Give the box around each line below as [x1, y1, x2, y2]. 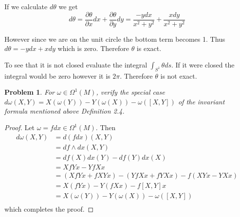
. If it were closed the [171, 59, 235, 69]
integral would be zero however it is [4, 70, 111, 81]
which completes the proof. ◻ [4, 203, 94, 214]
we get [58, 1, 78, 11]
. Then [95, 122, 116, 133]
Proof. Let [4, 122, 35, 133]
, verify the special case [96, 87, 165, 97]
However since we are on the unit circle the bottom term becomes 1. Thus [4, 33, 225, 44]
